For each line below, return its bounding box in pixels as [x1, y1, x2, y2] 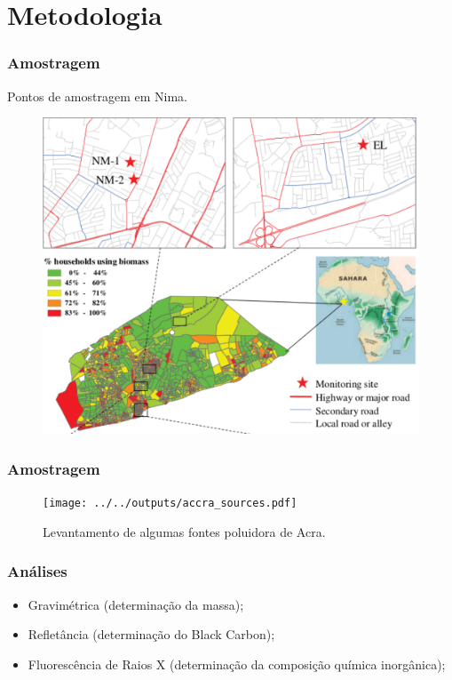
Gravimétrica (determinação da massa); [28, 595, 244, 613]
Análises [7, 560, 67, 582]
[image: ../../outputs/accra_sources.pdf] [43, 497, 297, 510]
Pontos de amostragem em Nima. [7, 86, 187, 105]
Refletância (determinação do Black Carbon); [28, 625, 275, 644]
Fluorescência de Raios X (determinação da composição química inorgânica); [28, 654, 446, 673]
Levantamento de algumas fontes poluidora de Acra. [43, 522, 326, 540]
